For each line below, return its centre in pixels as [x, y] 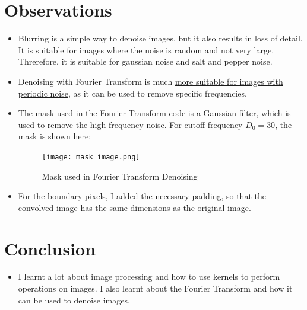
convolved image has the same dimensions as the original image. [134, 207]
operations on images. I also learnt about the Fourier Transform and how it [155, 288]
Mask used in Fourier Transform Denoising [120, 176]
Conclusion [50, 248]
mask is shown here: [55, 136]
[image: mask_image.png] [91, 157]
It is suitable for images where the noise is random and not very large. [146, 49]
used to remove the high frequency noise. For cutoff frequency [130, 124]
